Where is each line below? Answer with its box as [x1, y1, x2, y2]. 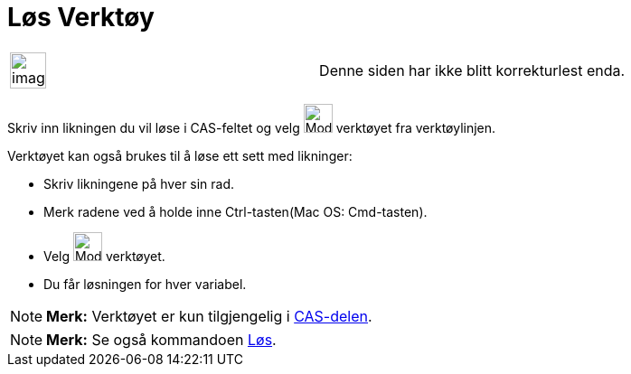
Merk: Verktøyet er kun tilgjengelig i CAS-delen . [46, 306, 372, 325]
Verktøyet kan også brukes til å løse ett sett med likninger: [7, 147, 353, 164]
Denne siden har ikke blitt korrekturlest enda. [319, 61, 626, 79]
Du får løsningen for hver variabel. [43, 276, 247, 292]
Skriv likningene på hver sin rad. [43, 175, 235, 192]
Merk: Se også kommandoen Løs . [46, 330, 277, 349]
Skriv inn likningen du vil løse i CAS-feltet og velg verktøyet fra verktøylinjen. [7, 119, 496, 136]
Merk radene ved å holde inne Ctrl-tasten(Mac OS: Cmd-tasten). [43, 203, 428, 220]
